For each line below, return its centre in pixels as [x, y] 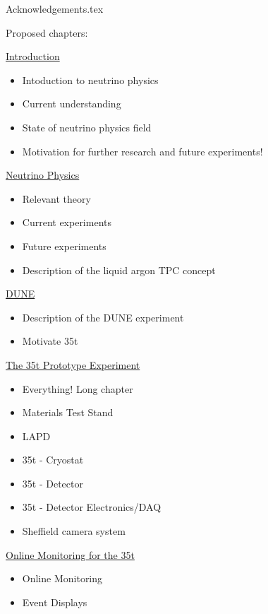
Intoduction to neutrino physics [90, 79]
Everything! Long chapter [78, 388]
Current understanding [72, 104]
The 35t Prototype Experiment [73, 364]
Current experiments [67, 222]
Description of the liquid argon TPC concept [119, 270]
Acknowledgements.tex [55, 8]
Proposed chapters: [47, 32]
